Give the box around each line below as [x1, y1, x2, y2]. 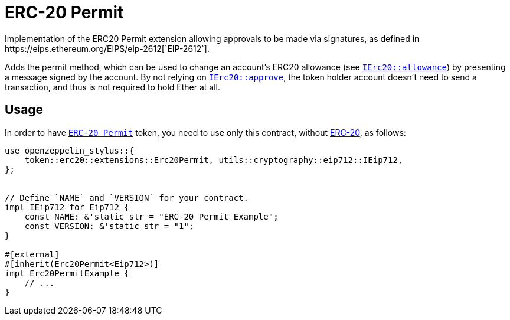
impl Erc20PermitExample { [5, 268, 129, 278]
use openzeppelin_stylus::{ [5, 145, 135, 155]
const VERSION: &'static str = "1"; [24, 221, 194, 231]
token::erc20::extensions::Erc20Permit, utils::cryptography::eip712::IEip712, [24, 155, 403, 165]
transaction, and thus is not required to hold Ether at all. [5, 81, 221, 92]
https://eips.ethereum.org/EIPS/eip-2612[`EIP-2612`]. [5, 43, 210, 54]
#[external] [5, 249, 60, 259]
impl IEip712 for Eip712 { [5, 202, 129, 212]
